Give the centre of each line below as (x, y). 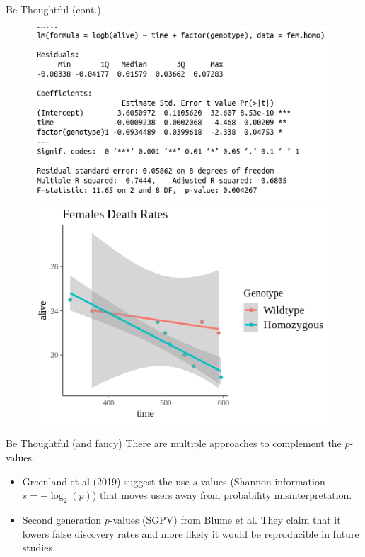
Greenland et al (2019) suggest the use (106, 481)
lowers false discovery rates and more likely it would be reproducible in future (191, 533)
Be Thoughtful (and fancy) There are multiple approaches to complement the (174, 443)
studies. (39, 547)
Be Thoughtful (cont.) (53, 9)
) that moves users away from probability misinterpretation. (222, 495)
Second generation (62, 520)
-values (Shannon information (261, 481)
